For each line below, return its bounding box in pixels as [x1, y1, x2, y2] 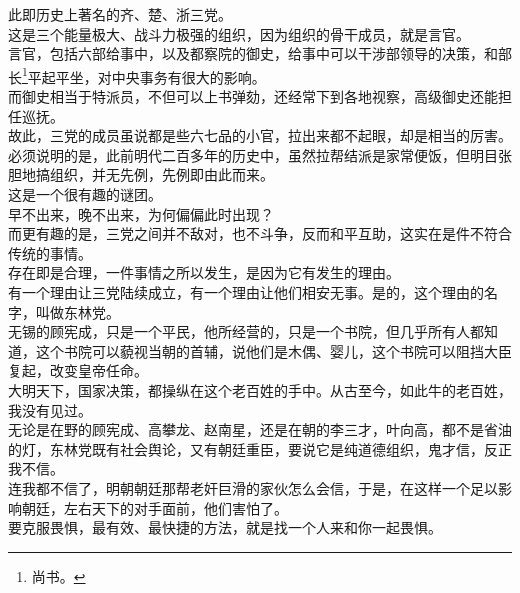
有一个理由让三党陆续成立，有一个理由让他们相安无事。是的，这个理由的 [8, 281, 484, 302]
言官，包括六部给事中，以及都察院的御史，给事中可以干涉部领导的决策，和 [8, 43, 498, 64]
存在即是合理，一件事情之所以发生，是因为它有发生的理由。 [8, 262, 400, 283]
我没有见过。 [8, 399, 92, 420]
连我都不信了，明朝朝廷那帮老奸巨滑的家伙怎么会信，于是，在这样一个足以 [8, 477, 498, 498]
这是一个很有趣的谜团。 [8, 184, 162, 204]
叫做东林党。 [35, 301, 120, 322]
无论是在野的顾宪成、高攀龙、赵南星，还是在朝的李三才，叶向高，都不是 [8, 419, 484, 440]
